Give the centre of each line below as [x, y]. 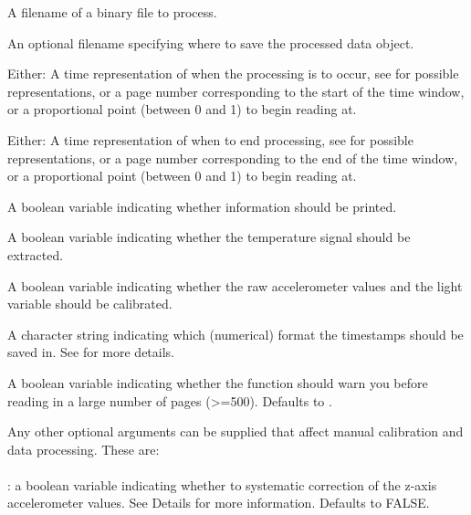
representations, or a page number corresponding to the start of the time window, [236, 91]
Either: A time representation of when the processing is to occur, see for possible [233, 74]
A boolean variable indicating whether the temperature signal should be [209, 237]
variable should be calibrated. [90, 304]
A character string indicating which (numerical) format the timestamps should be [235, 334]
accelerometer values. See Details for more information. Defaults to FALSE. [219, 503]
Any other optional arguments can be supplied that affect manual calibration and [235, 431]
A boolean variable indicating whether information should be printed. [202, 206]
